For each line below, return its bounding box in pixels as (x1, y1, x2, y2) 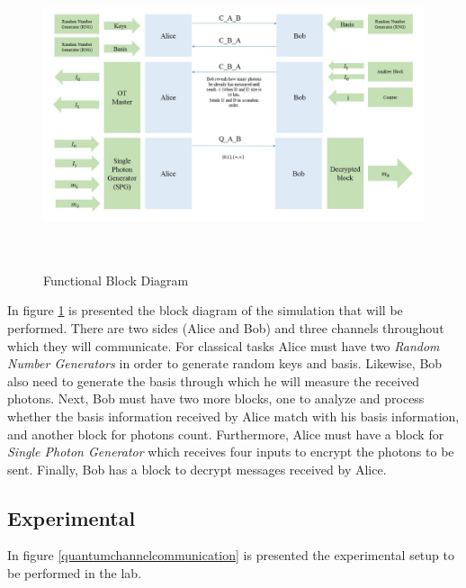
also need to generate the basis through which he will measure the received (7, 371, 420, 390)
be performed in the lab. (7, 564, 142, 583)
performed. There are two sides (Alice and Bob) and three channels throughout (7, 318, 444, 337)
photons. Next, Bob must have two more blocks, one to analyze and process (7, 389, 425, 408)
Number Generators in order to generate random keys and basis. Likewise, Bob (7, 354, 443, 373)
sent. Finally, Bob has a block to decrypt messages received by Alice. (7, 459, 387, 478)
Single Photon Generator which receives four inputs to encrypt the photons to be (7, 442, 454, 461)
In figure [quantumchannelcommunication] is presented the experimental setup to (7, 546, 454, 565)
